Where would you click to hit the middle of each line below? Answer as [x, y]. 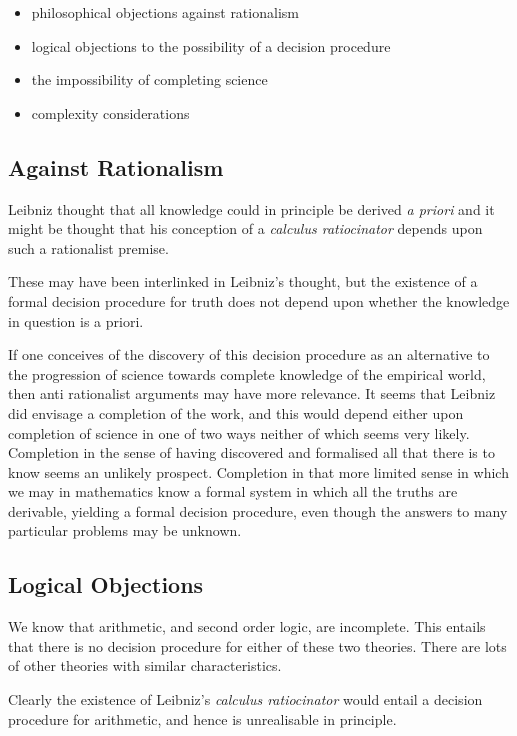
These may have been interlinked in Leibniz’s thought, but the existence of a [243, 281]
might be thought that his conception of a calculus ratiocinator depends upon [245, 228]
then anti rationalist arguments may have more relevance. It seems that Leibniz [252, 393]
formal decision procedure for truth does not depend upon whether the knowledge [259, 300]
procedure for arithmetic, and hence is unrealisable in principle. [202, 718]
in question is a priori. [76, 320]
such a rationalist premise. [88, 247]
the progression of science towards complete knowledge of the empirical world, [247, 373]
